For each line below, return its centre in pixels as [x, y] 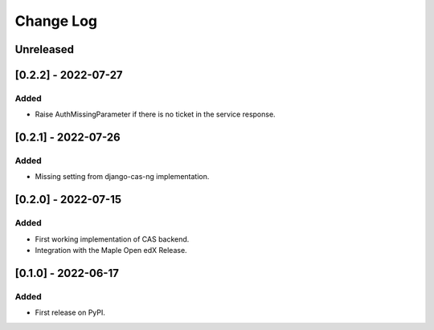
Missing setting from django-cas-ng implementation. [122, 177]
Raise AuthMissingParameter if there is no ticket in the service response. [156, 114]
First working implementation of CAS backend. [112, 239]
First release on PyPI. [70, 312]
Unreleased [45, 49]
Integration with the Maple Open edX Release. [111, 251]
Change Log [56, 21]
